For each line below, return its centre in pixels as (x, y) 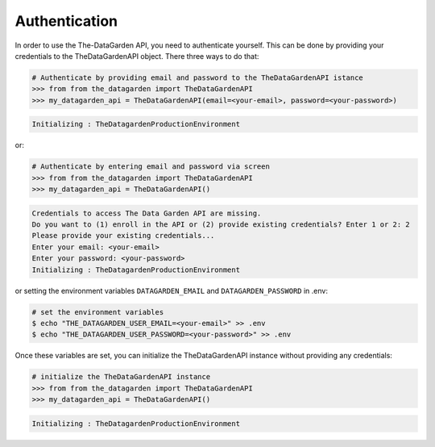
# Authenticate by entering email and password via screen (151, 167)
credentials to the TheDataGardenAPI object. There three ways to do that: (137, 56)
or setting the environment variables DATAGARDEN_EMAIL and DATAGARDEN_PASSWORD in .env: (171, 290)
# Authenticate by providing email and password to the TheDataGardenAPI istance (198, 77)
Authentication (66, 21)
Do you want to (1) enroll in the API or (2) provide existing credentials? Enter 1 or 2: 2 (221, 225)
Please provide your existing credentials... (123, 236)
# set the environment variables (98, 312)
